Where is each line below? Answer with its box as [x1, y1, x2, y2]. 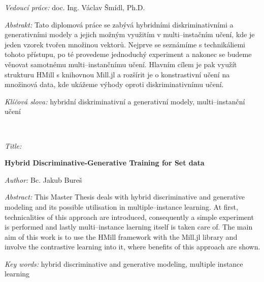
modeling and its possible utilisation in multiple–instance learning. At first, [5, 201, 238, 212]
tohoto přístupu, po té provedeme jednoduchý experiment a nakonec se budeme [5, 49, 252, 60]
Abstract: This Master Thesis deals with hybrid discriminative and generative [5, 191, 245, 202]
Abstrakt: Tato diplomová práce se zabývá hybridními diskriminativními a [5, 19, 234, 30]
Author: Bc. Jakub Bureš [5, 174, 82, 185]
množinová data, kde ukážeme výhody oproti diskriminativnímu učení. [5, 79, 224, 90]
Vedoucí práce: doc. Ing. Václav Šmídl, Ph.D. [5, 2, 145, 12]
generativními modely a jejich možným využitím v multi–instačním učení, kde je [5, 29, 255, 40]
